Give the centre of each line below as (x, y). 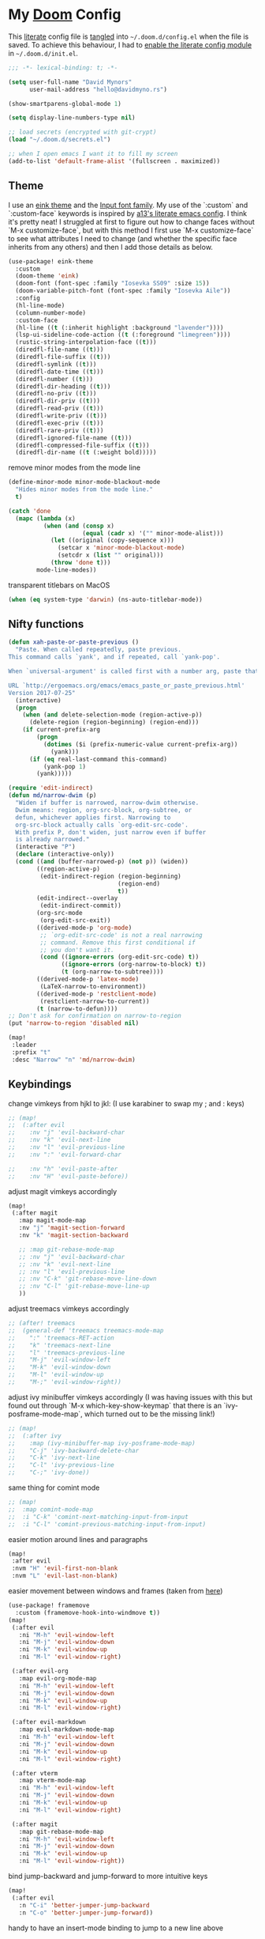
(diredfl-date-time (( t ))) (60, 372)
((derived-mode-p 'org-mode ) (84, 928)
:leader (24, 1045)
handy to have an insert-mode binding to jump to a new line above (116, 1928)
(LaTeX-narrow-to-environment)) (93, 986)
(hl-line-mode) (40, 305)
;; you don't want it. (77, 950)
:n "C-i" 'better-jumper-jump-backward (84, 1905)
